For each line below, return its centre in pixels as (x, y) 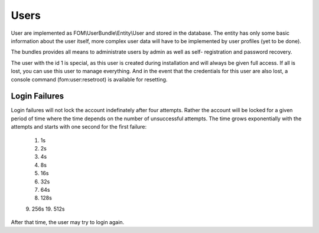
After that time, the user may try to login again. (68, 222)
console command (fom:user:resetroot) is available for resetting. (89, 79)
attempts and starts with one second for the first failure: (79, 127)
